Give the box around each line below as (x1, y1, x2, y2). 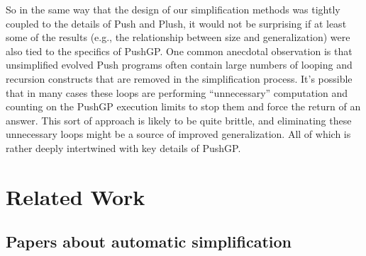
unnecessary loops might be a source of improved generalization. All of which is (6, 127, 351, 141)
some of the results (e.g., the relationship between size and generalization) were (6, 30, 350, 45)
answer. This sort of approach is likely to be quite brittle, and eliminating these (6, 112, 352, 127)
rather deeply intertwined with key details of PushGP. (6, 140, 241, 155)
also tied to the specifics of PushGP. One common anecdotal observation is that (6, 43, 353, 58)
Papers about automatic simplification (6, 231, 292, 252)
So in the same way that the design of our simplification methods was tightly (6, 2, 340, 16)
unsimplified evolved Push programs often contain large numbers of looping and (6, 57, 353, 72)
